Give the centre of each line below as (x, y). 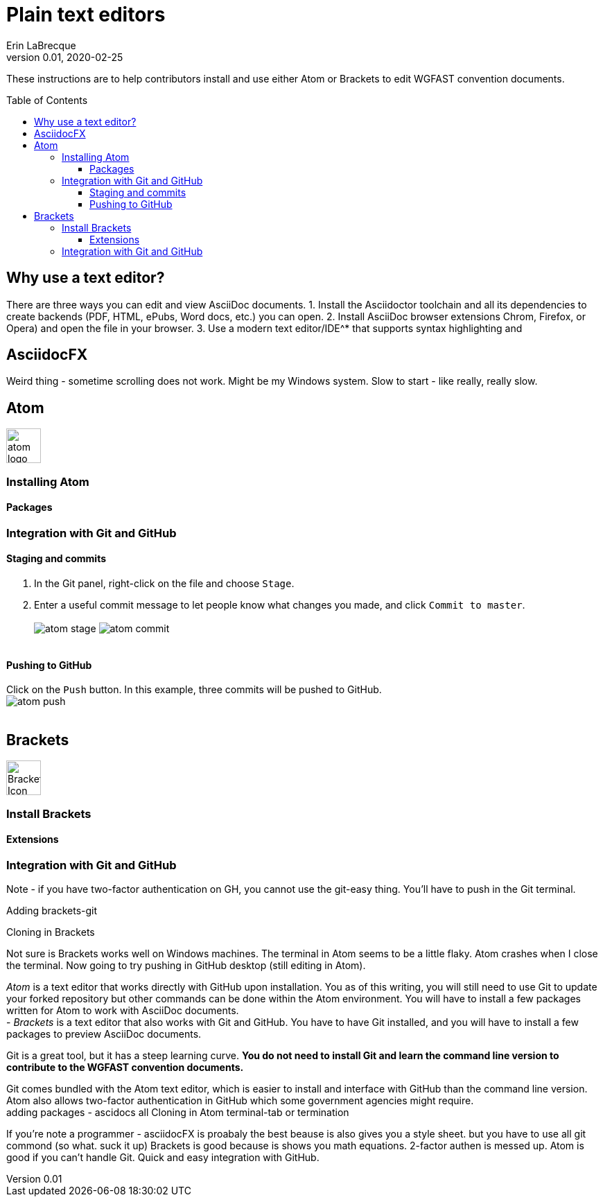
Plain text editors (86, 15)
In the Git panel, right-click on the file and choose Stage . (164, 584)
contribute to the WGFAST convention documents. (125, 1068)
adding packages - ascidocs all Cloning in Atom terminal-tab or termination (178, 1113)
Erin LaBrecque (41, 45)
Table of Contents (47, 100)
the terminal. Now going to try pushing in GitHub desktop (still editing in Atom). (186, 966)
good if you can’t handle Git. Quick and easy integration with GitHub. (163, 1158)
